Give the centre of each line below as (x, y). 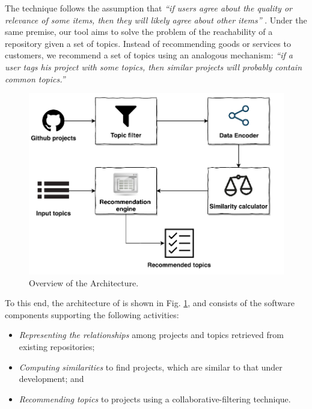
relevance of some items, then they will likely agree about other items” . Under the (156, 20)
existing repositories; (57, 347)
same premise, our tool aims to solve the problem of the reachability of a (139, 32)
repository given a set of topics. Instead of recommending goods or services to (148, 43)
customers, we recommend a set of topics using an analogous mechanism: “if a (149, 55)
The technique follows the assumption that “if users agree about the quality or (148, 8)
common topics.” (35, 78)
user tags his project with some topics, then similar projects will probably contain (154, 66)
